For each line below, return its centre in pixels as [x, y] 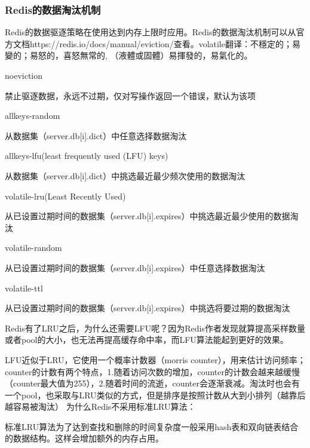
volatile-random [33, 248]
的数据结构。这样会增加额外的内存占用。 [84, 438]
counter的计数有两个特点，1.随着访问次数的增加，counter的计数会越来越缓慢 [152, 371]
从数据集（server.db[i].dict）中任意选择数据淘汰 [96, 135]
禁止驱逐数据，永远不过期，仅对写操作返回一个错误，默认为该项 [130, 95]
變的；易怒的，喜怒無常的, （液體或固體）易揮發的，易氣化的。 [129, 55]
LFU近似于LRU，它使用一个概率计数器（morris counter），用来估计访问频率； [155, 359]
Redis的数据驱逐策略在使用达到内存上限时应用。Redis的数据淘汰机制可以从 [151, 32]
